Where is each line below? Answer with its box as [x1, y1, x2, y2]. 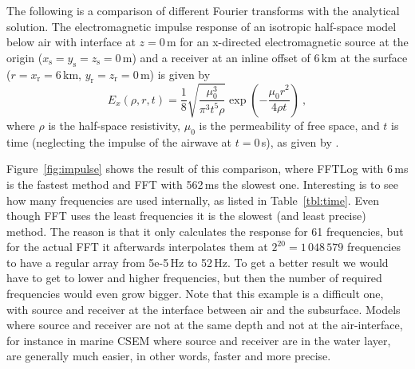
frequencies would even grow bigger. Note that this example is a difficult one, [6, 285, 384, 302]
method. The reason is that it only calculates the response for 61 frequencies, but [6, 222, 404, 239]
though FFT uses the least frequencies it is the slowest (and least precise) [6, 207, 366, 224]
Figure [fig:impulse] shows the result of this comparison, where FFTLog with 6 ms [6, 160, 409, 177]
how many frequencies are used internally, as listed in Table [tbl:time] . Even [6, 191, 379, 208]
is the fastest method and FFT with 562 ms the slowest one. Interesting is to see [6, 175, 399, 192]
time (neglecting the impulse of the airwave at [6, 133, 232, 150]
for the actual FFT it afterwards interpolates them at [6, 238, 268, 255]
